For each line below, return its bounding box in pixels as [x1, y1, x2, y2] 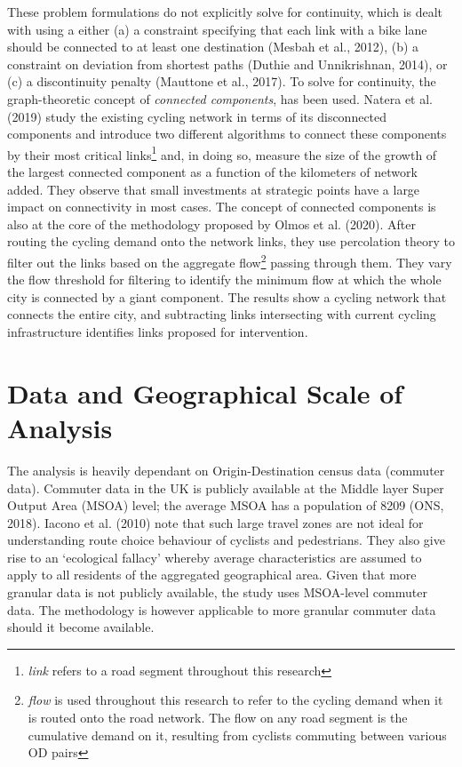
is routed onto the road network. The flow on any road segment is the [28, 708, 408, 727]
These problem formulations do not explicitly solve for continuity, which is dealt [7, 3, 443, 20]
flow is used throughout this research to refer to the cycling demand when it [28, 691, 443, 709]
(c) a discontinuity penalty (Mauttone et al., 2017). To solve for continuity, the [7, 72, 436, 91]
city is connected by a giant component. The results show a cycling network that [7, 287, 447, 306]
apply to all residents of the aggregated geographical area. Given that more [7, 565, 417, 584]
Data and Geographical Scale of [7, 374, 403, 411]
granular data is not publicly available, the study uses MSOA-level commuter [7, 583, 427, 602]
